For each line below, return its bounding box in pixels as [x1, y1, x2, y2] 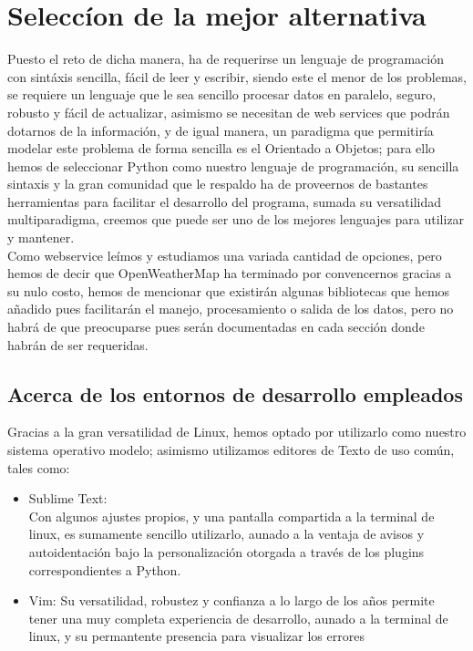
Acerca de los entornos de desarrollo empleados [7, 379, 463, 408]
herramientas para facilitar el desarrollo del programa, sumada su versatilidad [7, 191, 441, 211]
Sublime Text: [28, 489, 108, 508]
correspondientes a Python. [28, 560, 181, 579]
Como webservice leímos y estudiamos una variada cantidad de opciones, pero [7, 245, 442, 264]
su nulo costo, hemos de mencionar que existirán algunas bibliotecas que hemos [7, 281, 450, 300]
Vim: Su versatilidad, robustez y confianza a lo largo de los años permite [28, 591, 435, 610]
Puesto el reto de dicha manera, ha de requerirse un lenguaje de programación [7, 49, 444, 68]
